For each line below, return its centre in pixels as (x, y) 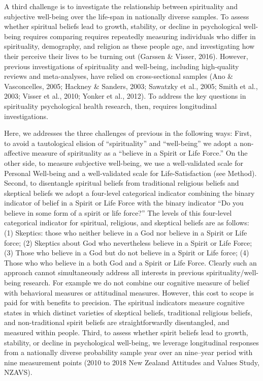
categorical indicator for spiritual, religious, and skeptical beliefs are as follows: (127, 223)
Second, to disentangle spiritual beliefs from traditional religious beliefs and (122, 183)
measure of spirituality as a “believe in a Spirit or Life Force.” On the (140, 153)
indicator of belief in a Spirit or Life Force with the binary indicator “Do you (124, 203)
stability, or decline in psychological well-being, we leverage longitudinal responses (131, 342)
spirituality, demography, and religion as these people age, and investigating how (129, 46)
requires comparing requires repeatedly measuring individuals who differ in (139, 36)
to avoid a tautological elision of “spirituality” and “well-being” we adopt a (121, 143)
